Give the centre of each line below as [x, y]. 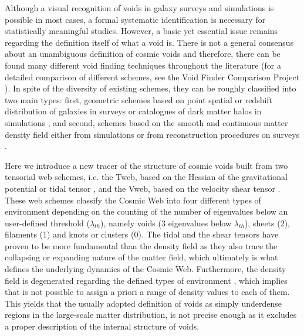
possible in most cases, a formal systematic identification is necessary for [135, 19]
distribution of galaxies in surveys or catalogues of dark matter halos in [133, 111]
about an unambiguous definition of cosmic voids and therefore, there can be [143, 54]
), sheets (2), [267, 223]
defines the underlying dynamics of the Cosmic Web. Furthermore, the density [146, 269]
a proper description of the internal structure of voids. [102, 326]
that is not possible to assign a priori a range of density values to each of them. [147, 292]
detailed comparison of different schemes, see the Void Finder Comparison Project [152, 77]
